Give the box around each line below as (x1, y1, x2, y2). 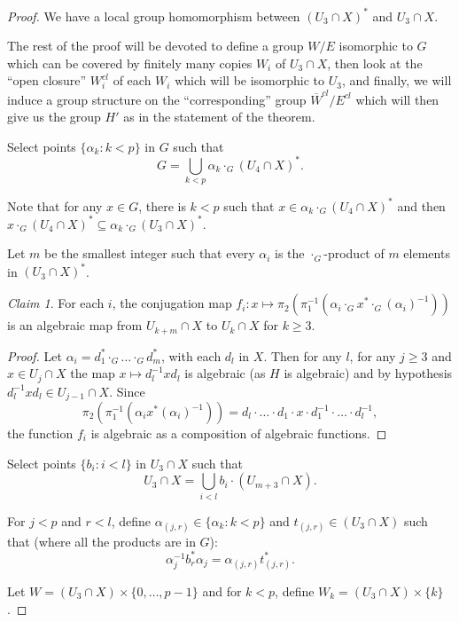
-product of (323, 244, 385, 263)
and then (397, 196, 446, 215)
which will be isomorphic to (175, 71, 325, 90)
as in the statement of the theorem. (123, 107, 315, 126)
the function (7, 424, 74, 443)
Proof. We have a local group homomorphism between (7, 6, 300, 25)
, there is (138, 196, 186, 215)
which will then (355, 90, 440, 108)
